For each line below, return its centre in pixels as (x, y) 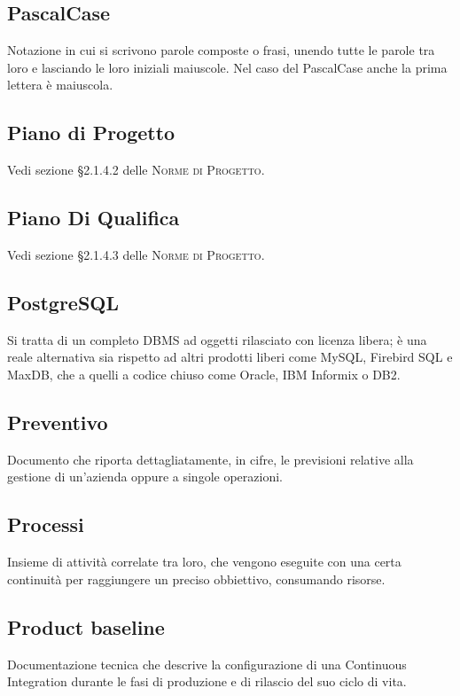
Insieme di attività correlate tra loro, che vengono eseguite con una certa (204, 562)
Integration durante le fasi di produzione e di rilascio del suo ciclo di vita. (207, 681)
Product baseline (86, 626)
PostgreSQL (63, 302)
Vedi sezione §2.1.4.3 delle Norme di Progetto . (136, 254)
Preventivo (58, 422)
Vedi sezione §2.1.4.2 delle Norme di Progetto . (136, 170)
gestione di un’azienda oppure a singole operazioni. (145, 477)
